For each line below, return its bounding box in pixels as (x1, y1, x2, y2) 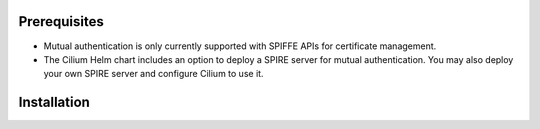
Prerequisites (18, 13, 104, 30)
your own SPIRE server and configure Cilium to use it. (43, 68, 264, 80)
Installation (18, 94, 90, 111)
